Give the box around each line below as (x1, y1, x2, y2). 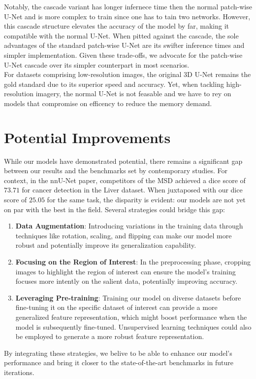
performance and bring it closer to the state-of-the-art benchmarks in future (4, 357, 234, 368)
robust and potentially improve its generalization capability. (15, 240, 196, 250)
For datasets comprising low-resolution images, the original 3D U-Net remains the (4, 69, 251, 79)
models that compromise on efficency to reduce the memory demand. (4, 98, 212, 108)
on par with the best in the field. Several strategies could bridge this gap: (4, 204, 225, 214)
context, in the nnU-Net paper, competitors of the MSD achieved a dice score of (4, 175, 246, 185)
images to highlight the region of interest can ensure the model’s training (15, 266, 236, 276)
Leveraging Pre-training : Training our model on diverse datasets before (15, 292, 241, 303)
